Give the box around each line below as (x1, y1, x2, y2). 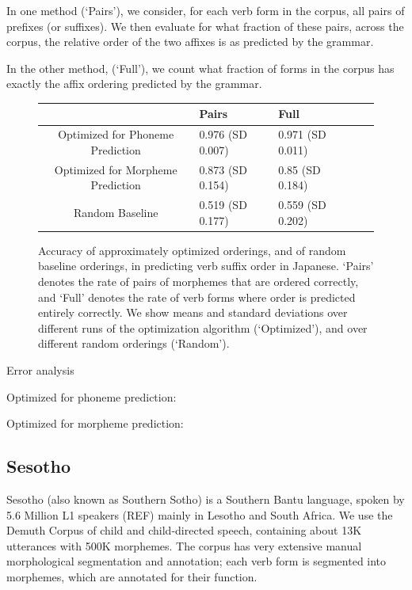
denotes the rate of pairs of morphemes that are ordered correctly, (38, 273, 359, 290)
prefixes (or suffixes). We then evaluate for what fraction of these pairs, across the (6, 17, 404, 34)
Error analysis (6, 362, 74, 379)
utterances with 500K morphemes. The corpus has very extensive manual (6, 537, 362, 554)
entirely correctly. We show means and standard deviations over (38, 304, 348, 321)
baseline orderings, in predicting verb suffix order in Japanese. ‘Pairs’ (38, 257, 374, 274)
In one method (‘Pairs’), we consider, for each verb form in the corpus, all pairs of (6, 2, 405, 18)
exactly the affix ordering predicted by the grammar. (6, 75, 262, 92)
